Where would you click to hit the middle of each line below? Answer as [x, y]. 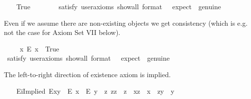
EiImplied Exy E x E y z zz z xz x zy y [95, 91]
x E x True [39, 48]
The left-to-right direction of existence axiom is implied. [87, 74]
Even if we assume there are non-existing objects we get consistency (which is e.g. [126, 23]
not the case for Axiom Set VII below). [62, 32]
